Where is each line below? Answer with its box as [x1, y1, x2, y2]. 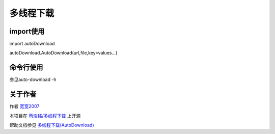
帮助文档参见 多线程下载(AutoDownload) [9, 122, 94, 128]
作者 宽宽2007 [9, 103, 40, 110]
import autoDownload [9, 41, 55, 47]
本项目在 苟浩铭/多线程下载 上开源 [9, 113, 81, 119]
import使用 [9, 27, 45, 36]
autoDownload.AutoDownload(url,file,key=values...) [9, 50, 118, 56]
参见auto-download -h [9, 76, 57, 83]
